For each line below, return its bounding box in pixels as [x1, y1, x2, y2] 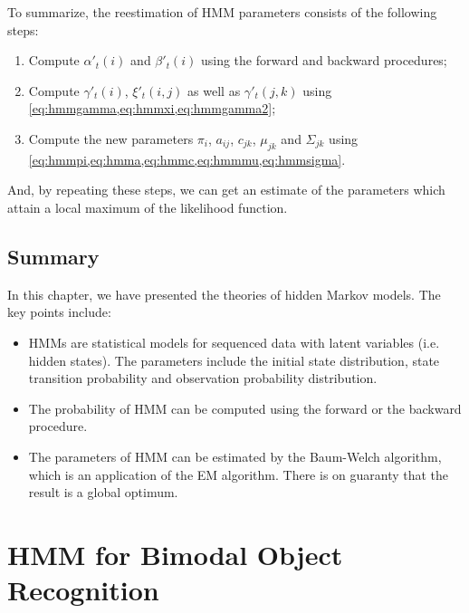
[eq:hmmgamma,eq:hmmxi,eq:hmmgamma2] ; [28, 99, 276, 118]
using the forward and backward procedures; [200, 51, 447, 70]
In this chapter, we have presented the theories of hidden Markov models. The [7, 284, 441, 303]
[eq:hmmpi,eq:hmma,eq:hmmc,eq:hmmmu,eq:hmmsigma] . [28, 149, 346, 168]
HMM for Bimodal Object [7, 535, 343, 572]
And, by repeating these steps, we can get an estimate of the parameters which [7, 180, 445, 199]
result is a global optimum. [28, 483, 178, 502]
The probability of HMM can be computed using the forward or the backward [28, 398, 462, 417]
